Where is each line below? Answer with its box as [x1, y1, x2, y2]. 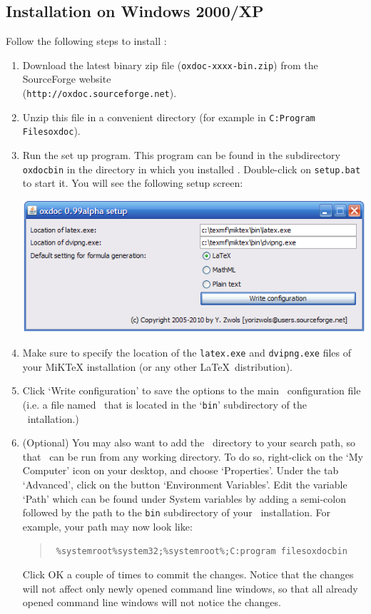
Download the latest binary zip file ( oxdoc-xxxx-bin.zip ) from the [22, 57, 318, 72]
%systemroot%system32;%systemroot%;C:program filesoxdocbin [56, 546, 347, 557]
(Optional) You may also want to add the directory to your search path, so [22, 435, 356, 450]
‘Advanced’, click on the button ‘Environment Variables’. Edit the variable [22, 476, 347, 491]
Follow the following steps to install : [6, 34, 167, 48]
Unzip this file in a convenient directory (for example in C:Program [22, 109, 315, 124]
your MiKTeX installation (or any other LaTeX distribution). [22, 359, 293, 374]
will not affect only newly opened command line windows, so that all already [22, 580, 358, 595]
